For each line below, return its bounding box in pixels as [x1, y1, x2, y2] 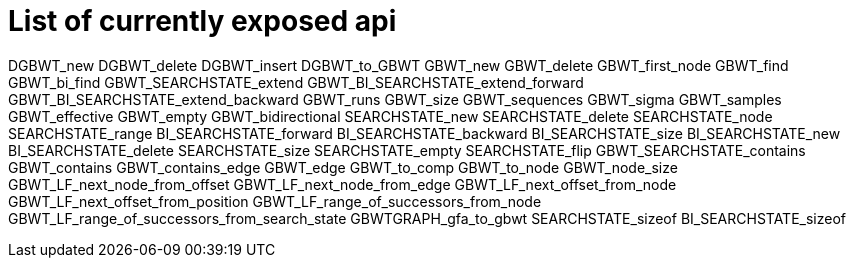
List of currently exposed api [8, 4, 397, 38]
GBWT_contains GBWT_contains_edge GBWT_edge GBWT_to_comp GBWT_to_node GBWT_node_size [8, 158, 678, 176]
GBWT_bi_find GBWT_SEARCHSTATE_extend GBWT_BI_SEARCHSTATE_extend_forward [8, 73, 584, 91]
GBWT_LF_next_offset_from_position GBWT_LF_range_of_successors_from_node [8, 192, 542, 210]
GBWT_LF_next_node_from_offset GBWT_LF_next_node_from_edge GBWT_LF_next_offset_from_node [8, 175, 677, 193]
